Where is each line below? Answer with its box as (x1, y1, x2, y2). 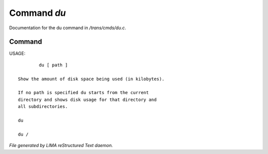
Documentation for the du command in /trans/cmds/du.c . (9, 25, 127, 31)
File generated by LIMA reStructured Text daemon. (9, 143, 113, 149)
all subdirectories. (18, 104, 68, 109)
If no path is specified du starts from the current (18, 90, 149, 96)
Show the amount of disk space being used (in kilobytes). (18, 76, 165, 82)
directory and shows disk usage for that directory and (18, 97, 157, 103)
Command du (9, 7, 67, 18)
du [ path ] (39, 62, 68, 68)
